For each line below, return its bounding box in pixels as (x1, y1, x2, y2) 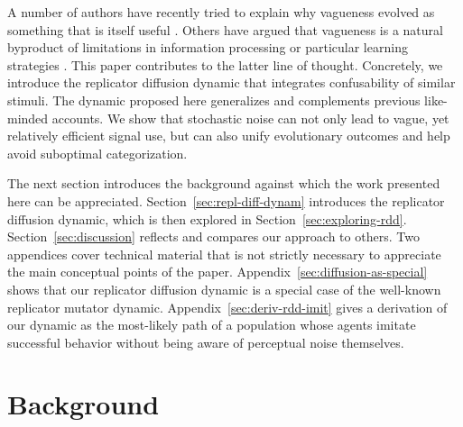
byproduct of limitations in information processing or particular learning (7, 38, 408, 57)
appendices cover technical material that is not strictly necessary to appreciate (7, 244, 441, 263)
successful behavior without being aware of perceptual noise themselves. (7, 332, 404, 351)
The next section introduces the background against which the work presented (7, 174, 440, 193)
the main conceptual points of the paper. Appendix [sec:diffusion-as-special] (7, 262, 428, 281)
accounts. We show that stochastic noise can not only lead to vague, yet (51, 108, 449, 127)
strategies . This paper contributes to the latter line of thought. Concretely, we (7, 55, 443, 74)
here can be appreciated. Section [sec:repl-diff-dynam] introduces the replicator (7, 191, 445, 210)
